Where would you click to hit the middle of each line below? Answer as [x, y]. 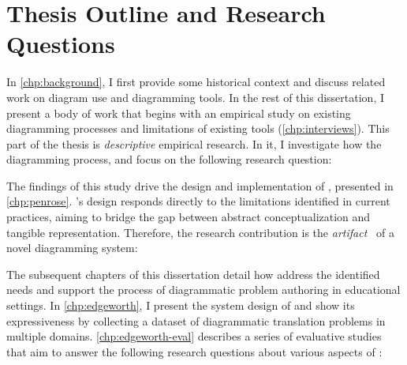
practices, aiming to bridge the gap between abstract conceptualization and [189, 217]
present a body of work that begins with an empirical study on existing [179, 113]
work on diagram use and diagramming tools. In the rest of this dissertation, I [195, 97]
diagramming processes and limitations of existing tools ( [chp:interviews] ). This [198, 128]
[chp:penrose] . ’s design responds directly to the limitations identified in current [198, 201]
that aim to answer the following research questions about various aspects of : [194, 351]
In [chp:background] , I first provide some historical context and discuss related [196, 82]
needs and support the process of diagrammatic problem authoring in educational [203, 290]
